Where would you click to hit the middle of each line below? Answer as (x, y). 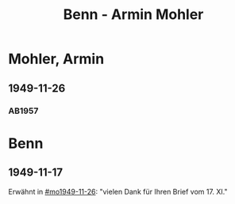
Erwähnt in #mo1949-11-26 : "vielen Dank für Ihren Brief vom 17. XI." (118, 191)
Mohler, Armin (56, 59)
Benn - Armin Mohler (133, 15)
